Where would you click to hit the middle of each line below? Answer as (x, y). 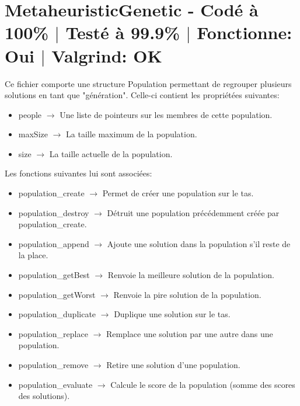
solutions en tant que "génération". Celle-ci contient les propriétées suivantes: (142, 95)
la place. (33, 255)
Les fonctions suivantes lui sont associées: (79, 173)
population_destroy (54, 212)
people (30, 114)
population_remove (53, 365)
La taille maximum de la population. (132, 134)
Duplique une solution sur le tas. (172, 314)
